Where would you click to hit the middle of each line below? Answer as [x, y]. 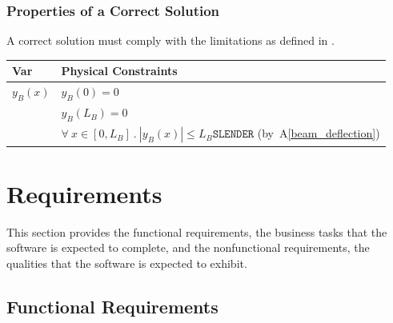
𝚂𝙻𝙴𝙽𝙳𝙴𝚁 [233, 135]
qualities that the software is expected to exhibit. [127, 263]
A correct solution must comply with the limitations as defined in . [170, 40]
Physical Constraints [119, 71]
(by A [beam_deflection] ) [319, 133]
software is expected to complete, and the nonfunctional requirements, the [188, 247]
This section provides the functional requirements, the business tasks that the [197, 231]
